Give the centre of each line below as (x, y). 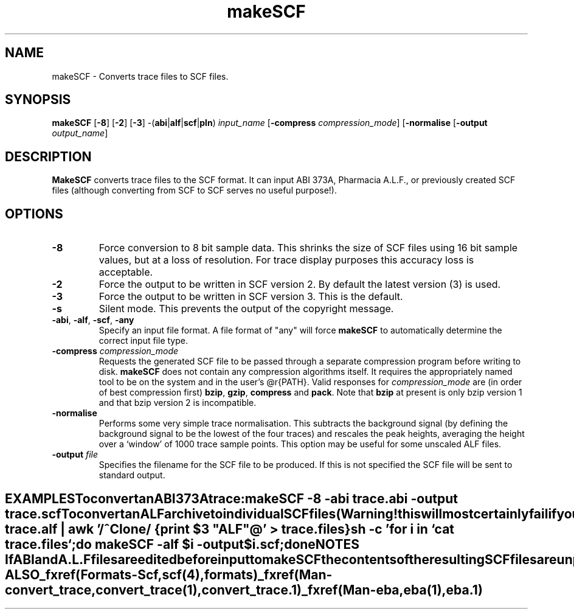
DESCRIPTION (48, 156)
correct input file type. (143, 341)
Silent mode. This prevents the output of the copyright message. (246, 309)
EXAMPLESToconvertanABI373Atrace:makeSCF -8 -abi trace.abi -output (231, 498)
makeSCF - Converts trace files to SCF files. (140, 76)
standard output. (132, 475)
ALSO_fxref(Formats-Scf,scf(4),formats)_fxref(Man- (169, 574)
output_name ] (80, 133)
